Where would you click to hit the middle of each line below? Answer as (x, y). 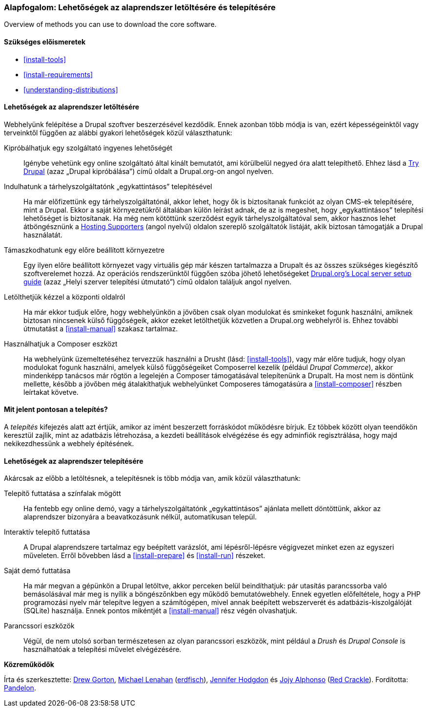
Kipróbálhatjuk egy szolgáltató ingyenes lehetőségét (88, 148)
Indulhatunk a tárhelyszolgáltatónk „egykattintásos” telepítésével (108, 186)
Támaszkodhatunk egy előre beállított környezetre (84, 250)
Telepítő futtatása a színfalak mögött (62, 494)
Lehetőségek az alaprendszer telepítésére (74, 461)
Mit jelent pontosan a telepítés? (56, 409)
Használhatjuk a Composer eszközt (61, 344)
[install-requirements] (58, 74)
